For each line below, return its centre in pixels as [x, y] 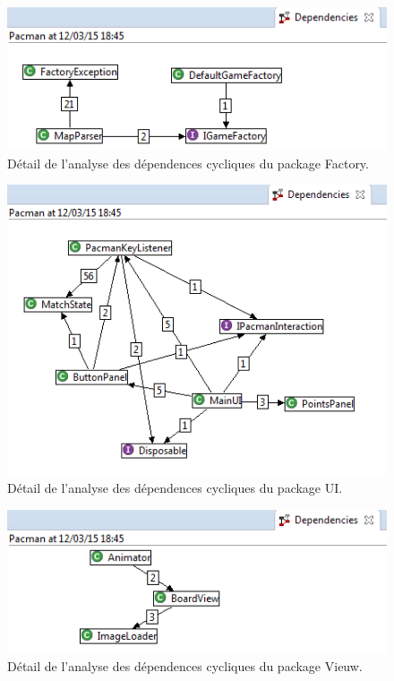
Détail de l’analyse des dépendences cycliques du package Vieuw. [185, 665]
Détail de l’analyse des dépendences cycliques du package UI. [175, 488]
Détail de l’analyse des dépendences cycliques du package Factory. [188, 163]
